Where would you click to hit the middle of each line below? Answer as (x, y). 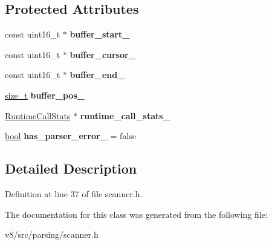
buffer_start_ (100, 34)
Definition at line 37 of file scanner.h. (74, 193)
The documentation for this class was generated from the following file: (136, 214)
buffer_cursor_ (103, 54)
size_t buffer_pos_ (45, 95)
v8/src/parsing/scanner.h (52, 234)
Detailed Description (71, 168)
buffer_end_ (97, 75)
